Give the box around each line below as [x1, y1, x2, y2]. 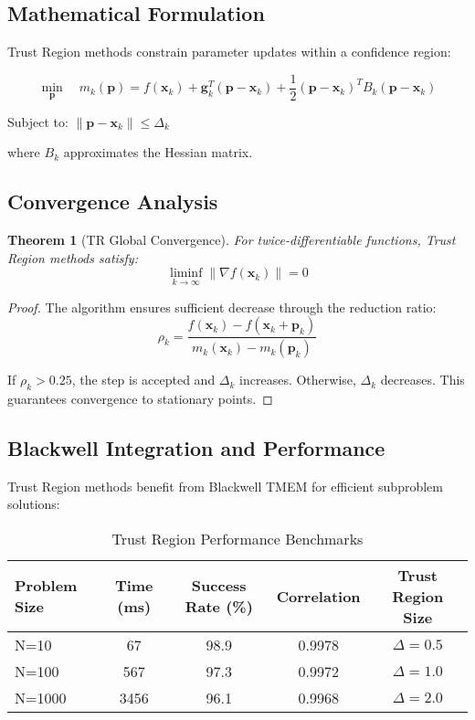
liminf [170, 267, 203, 281]
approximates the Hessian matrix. [63, 143, 253, 162]
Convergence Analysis [7, 187, 218, 216]
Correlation [276, 585, 361, 607]
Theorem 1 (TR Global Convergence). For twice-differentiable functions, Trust [7, 230, 456, 249]
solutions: [7, 494, 60, 514]
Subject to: [7, 111, 69, 131]
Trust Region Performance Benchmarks [111, 527, 364, 549]
